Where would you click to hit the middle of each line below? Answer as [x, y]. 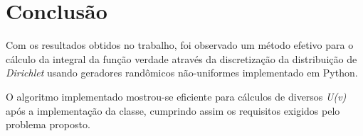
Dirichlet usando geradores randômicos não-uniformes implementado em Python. [182, 73]
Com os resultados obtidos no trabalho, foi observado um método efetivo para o [180, 45]
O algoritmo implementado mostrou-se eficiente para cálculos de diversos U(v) [176, 96]
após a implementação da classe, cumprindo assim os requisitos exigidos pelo [173, 110]
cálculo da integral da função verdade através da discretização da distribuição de [181, 58]
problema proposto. [48, 124]
